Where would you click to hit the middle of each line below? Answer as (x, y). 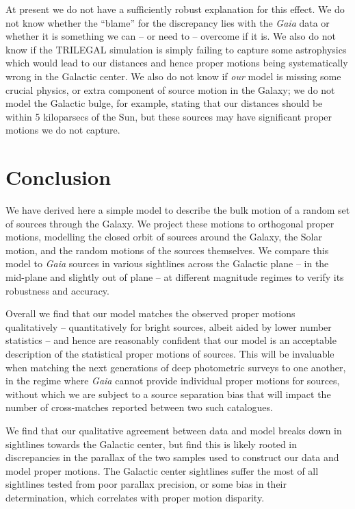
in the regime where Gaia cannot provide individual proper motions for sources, (173, 381)
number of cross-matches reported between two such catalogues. (139, 407)
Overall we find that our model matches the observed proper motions (150, 313)
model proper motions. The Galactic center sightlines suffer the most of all (162, 470)
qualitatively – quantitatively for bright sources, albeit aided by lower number (169, 326)
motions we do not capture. (63, 130)
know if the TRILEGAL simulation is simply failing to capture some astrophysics (176, 49)
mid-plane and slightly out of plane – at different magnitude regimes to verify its (175, 277)
